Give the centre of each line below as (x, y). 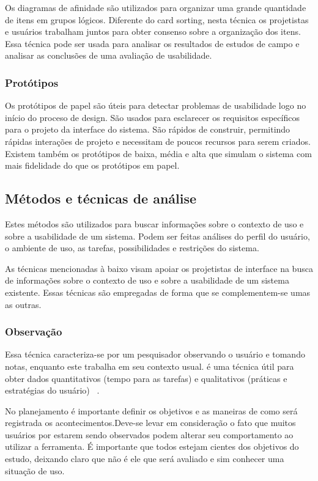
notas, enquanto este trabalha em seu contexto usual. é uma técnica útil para (150, 366)
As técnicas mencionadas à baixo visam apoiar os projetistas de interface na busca (159, 268)
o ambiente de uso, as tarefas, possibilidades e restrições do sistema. (132, 248)
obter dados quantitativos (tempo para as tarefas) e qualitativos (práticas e (146, 378)
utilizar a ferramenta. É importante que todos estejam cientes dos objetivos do (152, 446)
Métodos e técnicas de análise (101, 198)
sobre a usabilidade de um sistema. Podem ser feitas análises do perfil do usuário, (157, 236)
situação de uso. (35, 470)
